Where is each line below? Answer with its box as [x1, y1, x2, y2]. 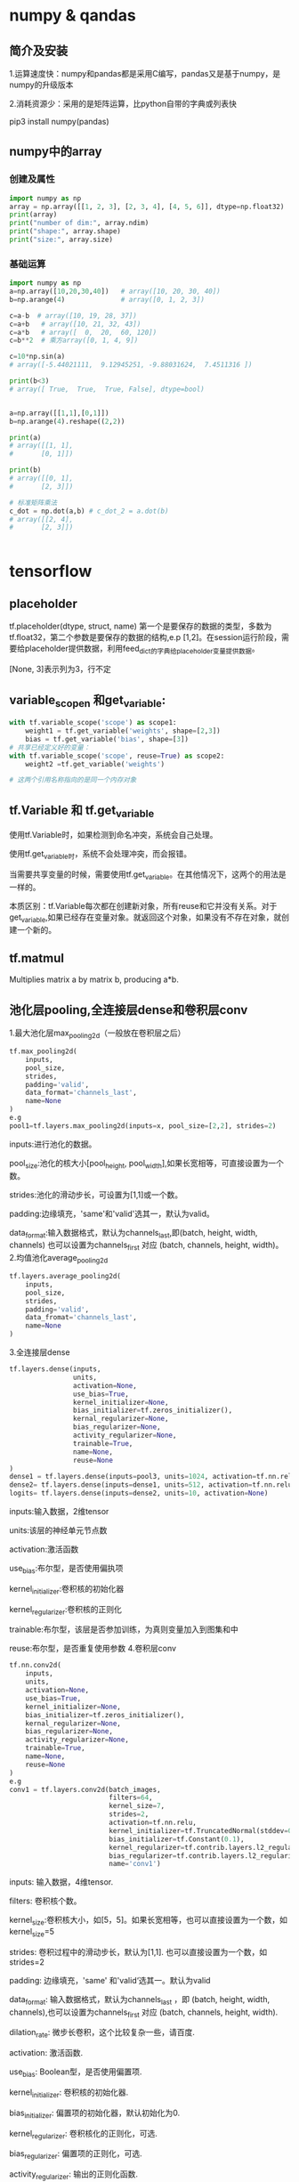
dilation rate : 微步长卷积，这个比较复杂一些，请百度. [9, 2027, 196, 2040]
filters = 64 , [108, 1793, 153, 1803]
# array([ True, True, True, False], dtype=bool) [9, 385, 205, 393]
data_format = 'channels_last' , [25, 1088, 138, 1098]
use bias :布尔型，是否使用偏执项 [9, 1563, 124, 1576]
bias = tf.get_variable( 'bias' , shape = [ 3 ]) [25, 734, 190, 743]
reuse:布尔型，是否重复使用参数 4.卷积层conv [9, 1643, 176, 1654]
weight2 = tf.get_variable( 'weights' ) [25, 759, 166, 768]
